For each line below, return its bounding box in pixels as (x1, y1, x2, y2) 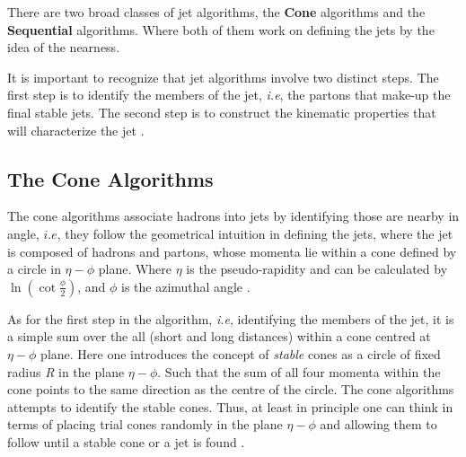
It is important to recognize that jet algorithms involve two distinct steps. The (7, 67, 439, 86)
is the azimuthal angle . (120, 277, 251, 295)
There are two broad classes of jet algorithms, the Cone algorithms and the (7, 3, 426, 21)
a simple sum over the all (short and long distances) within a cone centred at (7, 327, 431, 346)
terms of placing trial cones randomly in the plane (7, 415, 283, 434)
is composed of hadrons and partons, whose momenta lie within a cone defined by (7, 242, 457, 260)
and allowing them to (320, 415, 437, 434)
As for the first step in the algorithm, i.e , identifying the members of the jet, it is (7, 309, 454, 328)
